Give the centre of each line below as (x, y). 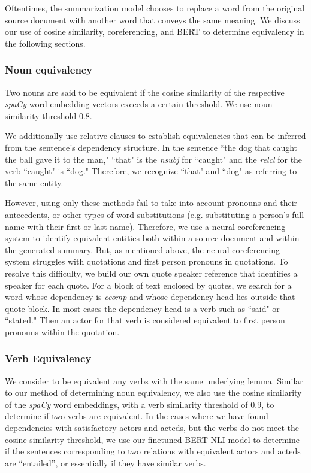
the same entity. (34, 182)
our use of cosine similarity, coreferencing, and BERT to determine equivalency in (155, 31)
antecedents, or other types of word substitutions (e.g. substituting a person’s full (155, 214)
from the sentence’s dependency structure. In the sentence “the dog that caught (151, 147)
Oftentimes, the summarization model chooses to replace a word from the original (155, 8)
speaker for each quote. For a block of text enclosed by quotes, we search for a (148, 285)
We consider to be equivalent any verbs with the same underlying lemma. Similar (154, 380)
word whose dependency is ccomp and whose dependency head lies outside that (150, 297)
